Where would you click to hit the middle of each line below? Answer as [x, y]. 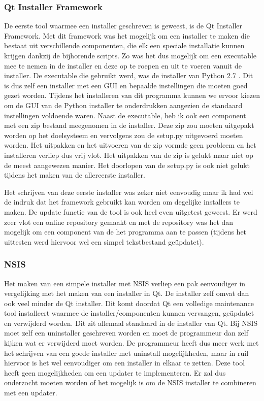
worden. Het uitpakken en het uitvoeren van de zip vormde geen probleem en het [130, 145]
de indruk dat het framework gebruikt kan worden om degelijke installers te [122, 202]
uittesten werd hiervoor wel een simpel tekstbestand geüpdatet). [104, 241]
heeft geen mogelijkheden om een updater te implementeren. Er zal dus [115, 372]
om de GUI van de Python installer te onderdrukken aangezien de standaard [123, 105]
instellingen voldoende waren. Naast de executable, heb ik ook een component [125, 115]
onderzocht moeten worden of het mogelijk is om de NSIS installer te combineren [130, 382]
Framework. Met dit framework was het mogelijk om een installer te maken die [127, 35]
